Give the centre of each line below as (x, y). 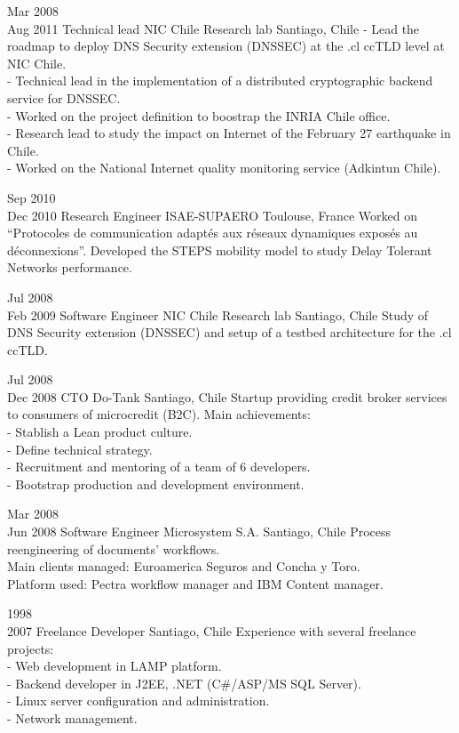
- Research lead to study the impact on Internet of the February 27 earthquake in (229, 133)
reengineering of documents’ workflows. (114, 548)
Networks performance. (70, 267)
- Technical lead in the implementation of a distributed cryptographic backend (220, 81)
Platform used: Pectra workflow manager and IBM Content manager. (195, 583)
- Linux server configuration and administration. (138, 701)
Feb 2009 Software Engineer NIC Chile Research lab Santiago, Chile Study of (218, 314)
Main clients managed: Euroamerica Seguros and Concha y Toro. (184, 566)
